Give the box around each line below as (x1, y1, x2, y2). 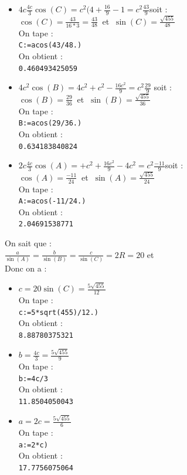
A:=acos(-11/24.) (18, 197, 86, 206)
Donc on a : (5, 262, 47, 274)
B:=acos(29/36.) (18, 119, 82, 128)
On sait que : (5, 237, 52, 249)
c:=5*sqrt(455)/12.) (18, 308, 98, 317)
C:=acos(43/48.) (18, 41, 82, 50)
